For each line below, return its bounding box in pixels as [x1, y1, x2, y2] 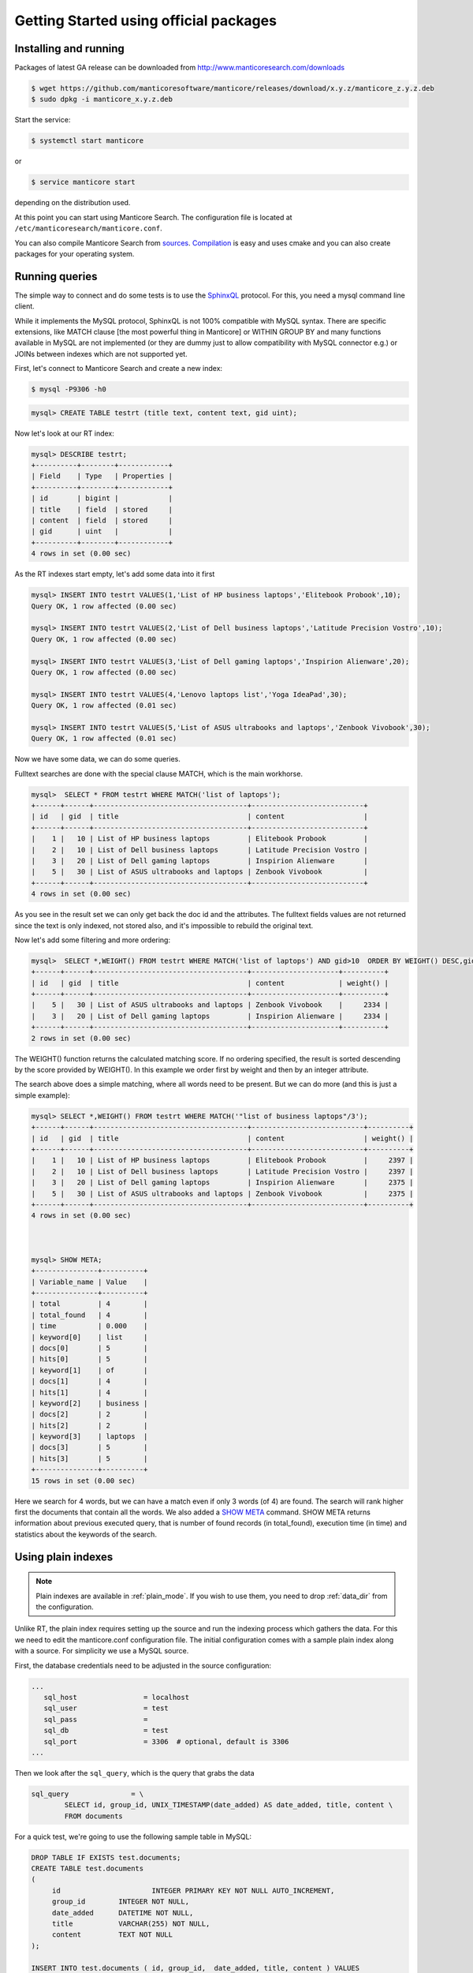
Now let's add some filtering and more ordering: [14, 935, 171, 945]
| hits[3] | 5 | [31, 1454, 148, 1463]
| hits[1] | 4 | [31, 1387, 148, 1397]
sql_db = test [43, 1726, 169, 1735]
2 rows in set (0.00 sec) [31, 1034, 132, 1043]
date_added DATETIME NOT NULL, [51, 1908, 194, 1917]
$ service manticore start [31, 178, 136, 187]
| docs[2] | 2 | [31, 1410, 148, 1419]
